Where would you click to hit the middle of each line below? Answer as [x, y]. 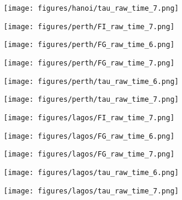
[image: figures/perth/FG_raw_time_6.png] [89, 45]
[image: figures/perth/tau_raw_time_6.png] [91, 81]
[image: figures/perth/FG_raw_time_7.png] [89, 63]
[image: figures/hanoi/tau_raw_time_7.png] [91, 8]
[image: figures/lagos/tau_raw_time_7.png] [91, 191]
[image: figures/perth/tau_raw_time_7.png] [91, 100]
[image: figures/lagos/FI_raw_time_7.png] [89, 118]
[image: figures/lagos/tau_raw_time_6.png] [91, 172]
